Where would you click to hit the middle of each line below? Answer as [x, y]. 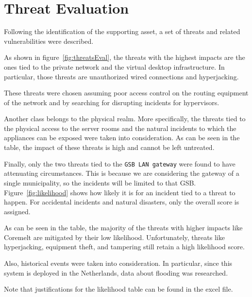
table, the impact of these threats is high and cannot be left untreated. [109, 147]
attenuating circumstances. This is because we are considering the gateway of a [122, 173]
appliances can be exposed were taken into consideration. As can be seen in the [122, 138]
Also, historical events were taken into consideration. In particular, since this [118, 263]
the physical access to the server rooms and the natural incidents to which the [120, 128]
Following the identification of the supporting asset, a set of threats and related [122, 31]
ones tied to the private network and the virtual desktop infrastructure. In [114, 66]
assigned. [17, 211]
